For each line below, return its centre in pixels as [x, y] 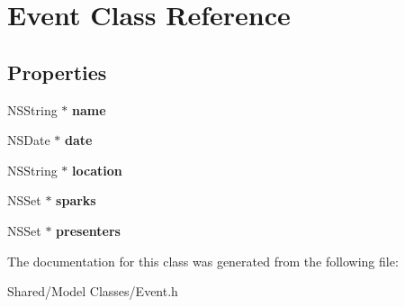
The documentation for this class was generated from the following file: [203, 261]
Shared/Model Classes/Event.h [93, 291]
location [97, 170]
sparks [76, 200]
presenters [88, 230]
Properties [57, 72]
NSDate [29, 140]
